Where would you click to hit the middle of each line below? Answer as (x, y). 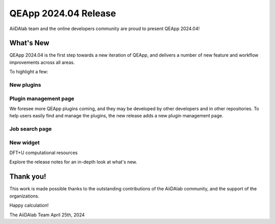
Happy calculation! (29, 205)
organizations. (24, 196)
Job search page (31, 129)
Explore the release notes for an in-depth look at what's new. (73, 162)
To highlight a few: (29, 72)
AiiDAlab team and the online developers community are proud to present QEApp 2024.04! (105, 29)
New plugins (25, 85)
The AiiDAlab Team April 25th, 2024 (47, 215)
